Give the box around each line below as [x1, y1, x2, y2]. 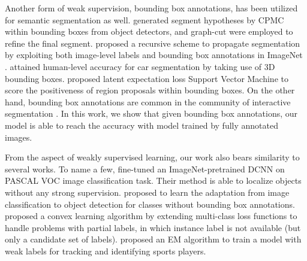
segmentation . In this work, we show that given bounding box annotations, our [5, 107, 298, 120]
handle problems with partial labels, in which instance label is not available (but [5, 221, 301, 233]
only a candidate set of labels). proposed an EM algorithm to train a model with [5, 233, 302, 245]
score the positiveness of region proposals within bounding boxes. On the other [5, 84, 295, 96]
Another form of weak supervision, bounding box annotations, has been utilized [5, 2, 298, 14]
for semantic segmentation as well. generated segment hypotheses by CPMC [5, 13, 284, 26]
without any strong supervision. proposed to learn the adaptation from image [5, 186, 290, 198]
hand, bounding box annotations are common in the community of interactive [5, 95, 291, 108]
